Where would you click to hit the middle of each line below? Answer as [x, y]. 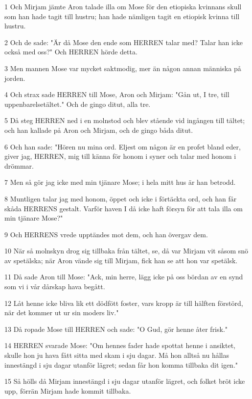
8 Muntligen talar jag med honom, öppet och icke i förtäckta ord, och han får [121, 198]
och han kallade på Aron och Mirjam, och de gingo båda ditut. [99, 130]
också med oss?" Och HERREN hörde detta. [71, 52]
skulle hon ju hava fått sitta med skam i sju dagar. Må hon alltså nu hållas [117, 355]
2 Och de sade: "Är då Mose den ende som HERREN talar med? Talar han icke [124, 42]
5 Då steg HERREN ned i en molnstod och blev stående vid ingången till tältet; [125, 120]
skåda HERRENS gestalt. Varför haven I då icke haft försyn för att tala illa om [124, 208]
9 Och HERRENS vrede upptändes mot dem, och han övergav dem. [106, 234]
